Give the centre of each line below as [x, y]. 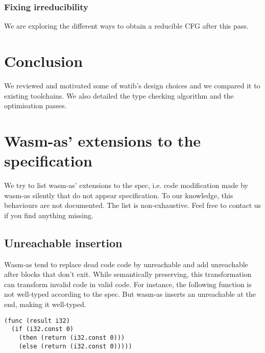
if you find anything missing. [49, 215]
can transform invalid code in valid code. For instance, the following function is [128, 284]
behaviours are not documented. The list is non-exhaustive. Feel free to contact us [133, 205]
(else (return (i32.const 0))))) [75, 346]
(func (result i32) [37, 321]
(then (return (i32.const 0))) [72, 337]
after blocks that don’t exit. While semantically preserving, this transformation [128, 274]
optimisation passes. [35, 105]
